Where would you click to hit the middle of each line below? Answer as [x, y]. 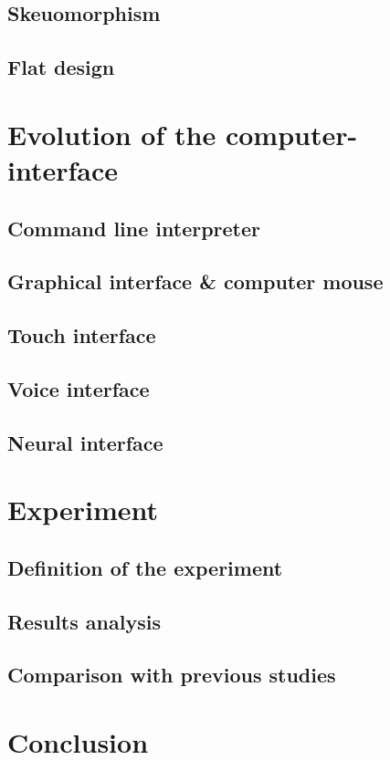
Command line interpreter [134, 228]
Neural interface [85, 442]
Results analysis [84, 621]
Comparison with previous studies [172, 675]
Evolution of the [112, 134]
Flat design [61, 67]
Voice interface [79, 388]
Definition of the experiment [145, 567]
